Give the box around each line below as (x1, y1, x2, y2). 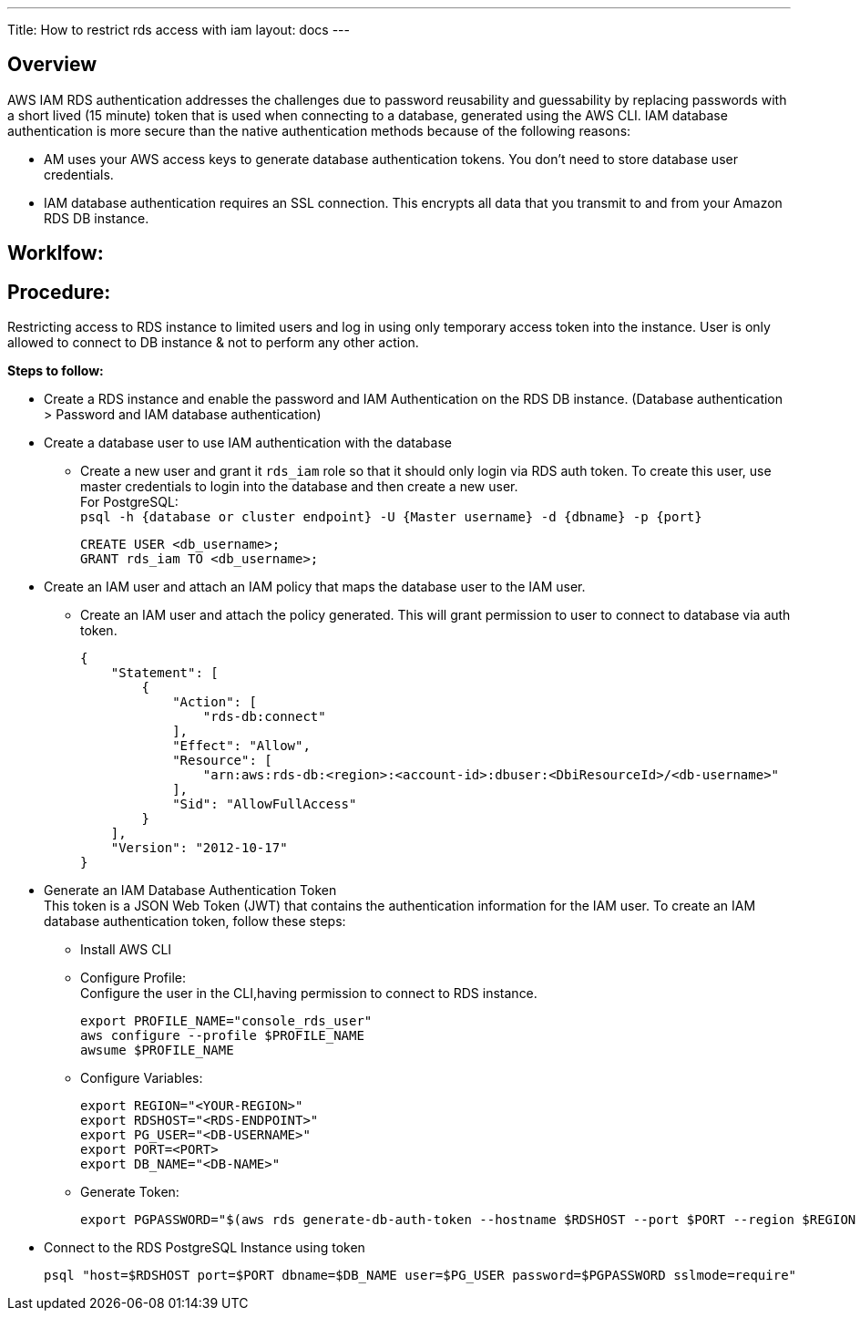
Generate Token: (80, 1184, 179, 1200)
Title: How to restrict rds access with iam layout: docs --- (7, 22, 350, 37)
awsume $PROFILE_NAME (80, 1043, 234, 1058)
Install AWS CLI (80, 942, 172, 958)
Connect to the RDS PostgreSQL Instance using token (44, 1240, 365, 1256)
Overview (7, 53, 97, 77)
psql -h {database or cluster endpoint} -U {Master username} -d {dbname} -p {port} (80, 510, 702, 525)
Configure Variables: (80, 1070, 203, 1086)
